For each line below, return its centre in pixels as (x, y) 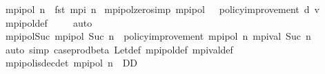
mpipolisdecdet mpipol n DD (71, 63)
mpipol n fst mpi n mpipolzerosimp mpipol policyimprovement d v (162, 9)
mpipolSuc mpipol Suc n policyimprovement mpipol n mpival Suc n (158, 36)
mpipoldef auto (49, 22)
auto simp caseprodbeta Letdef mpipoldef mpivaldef (119, 49)
